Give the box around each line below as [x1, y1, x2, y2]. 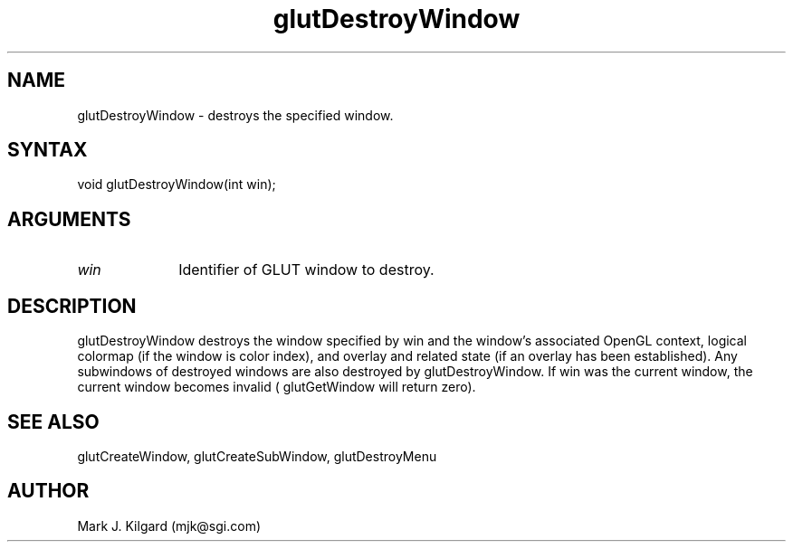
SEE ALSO [7, 410, 100, 433]
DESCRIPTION [7, 294, 137, 317]
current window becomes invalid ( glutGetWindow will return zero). [77, 379, 476, 395]
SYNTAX [7, 138, 88, 162]
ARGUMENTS [7, 207, 131, 231]
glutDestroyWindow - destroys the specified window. [77, 107, 394, 123]
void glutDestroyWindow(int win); [77, 176, 276, 193]
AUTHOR [7, 479, 90, 503]
